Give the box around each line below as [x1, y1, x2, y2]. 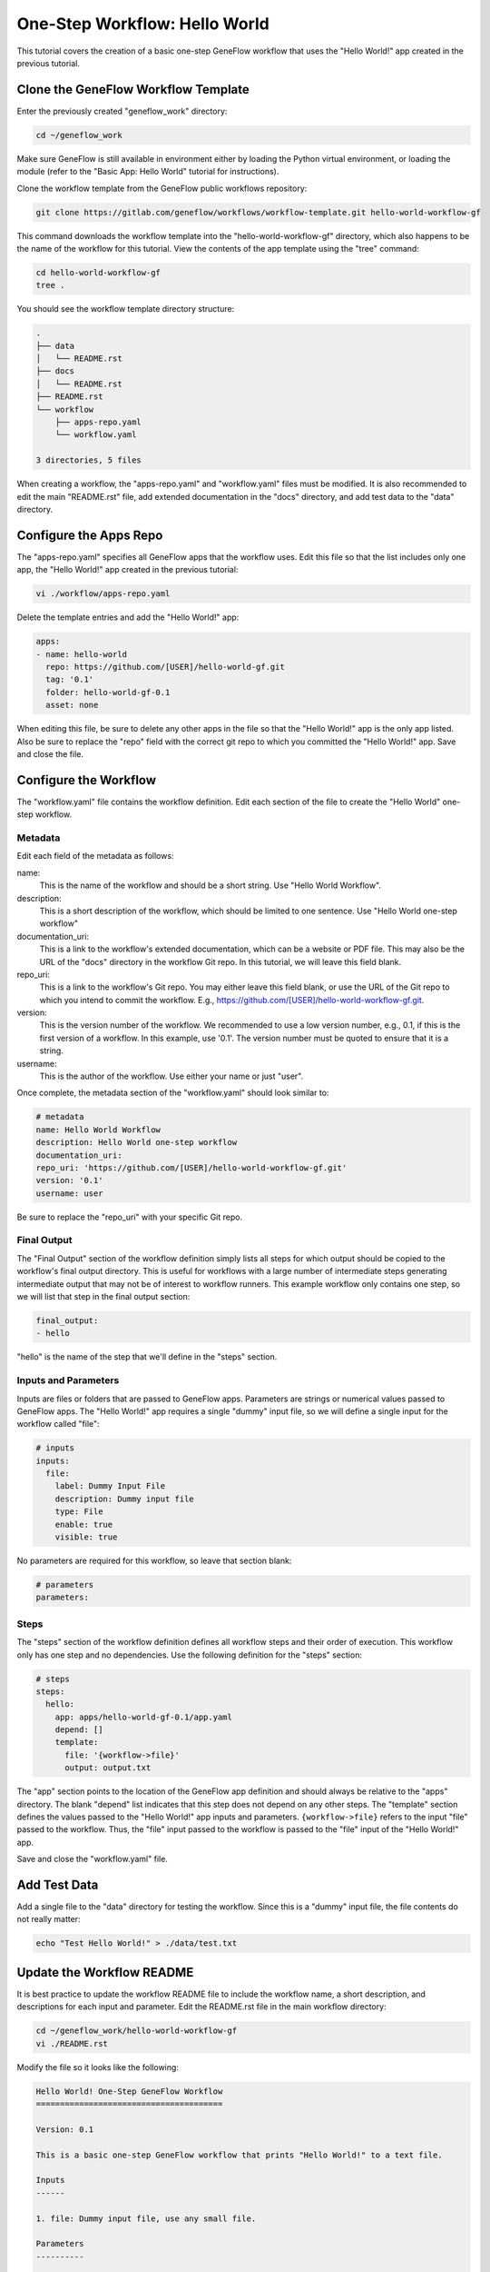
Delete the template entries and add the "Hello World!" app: [16, 612, 240, 623]
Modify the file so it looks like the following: [16, 2061, 179, 2072]
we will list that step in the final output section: [16, 1291, 191, 1302]
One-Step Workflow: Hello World [16, 14, 269, 34]
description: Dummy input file [54, 1493, 194, 1504]
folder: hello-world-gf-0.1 [45, 687, 171, 697]
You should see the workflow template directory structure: [16, 304, 235, 314]
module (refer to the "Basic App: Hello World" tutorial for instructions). [16, 166, 279, 177]
